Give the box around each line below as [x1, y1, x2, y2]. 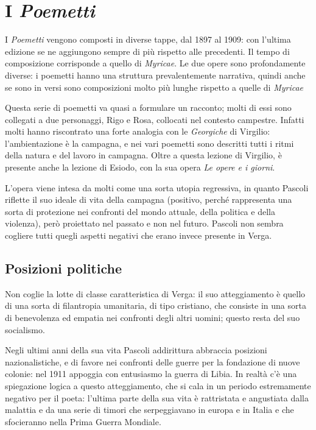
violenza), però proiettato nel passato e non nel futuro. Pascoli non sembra [5, 217, 284, 230]
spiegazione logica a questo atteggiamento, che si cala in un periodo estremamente [5, 379, 311, 392]
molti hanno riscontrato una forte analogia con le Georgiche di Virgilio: [5, 125, 270, 138]
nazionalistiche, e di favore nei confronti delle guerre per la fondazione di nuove [5, 355, 300, 368]
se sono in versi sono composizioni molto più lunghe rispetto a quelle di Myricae [5, 80, 304, 93]
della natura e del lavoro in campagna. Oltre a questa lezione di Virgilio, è [5, 149, 282, 161]
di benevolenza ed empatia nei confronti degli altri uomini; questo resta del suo [5, 311, 300, 324]
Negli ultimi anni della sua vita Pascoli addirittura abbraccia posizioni [5, 344, 267, 356]
